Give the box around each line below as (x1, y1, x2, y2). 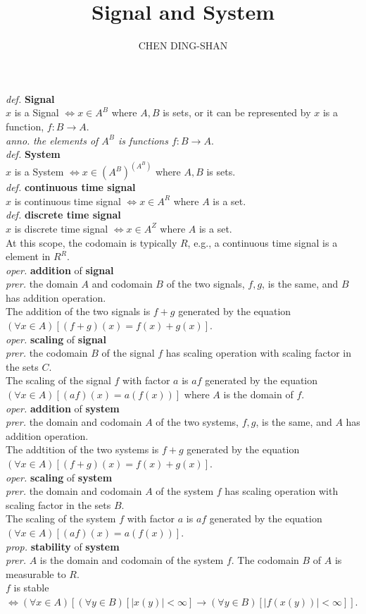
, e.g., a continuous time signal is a (187, 235, 338, 250)
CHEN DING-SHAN (138, 38, 228, 53)
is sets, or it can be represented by (163, 105, 311, 120)
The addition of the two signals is (6, 304, 151, 319)
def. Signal (6, 91, 55, 106)
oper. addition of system (6, 400, 120, 415)
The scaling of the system (6, 511, 116, 526)
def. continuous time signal (6, 180, 136, 195)
